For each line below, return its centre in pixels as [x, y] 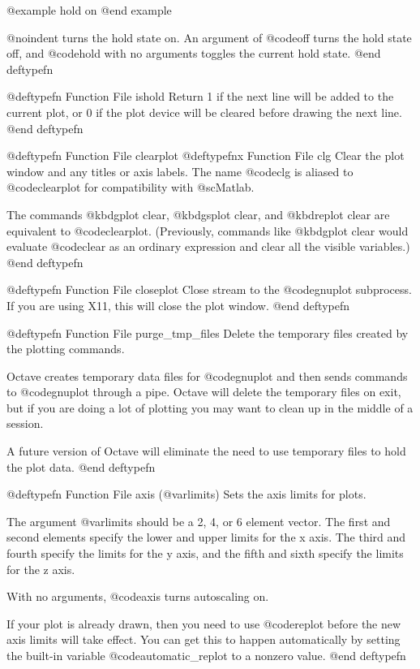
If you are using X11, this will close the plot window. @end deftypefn [178, 305]
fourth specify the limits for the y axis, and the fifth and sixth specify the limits [205, 553]
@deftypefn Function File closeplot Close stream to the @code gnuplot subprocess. [209, 289]
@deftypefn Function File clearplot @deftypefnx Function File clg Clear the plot [206, 155]
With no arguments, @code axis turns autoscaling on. [138, 596]
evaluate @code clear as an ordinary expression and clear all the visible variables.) [208, 246]
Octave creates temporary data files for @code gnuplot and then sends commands [207, 376]
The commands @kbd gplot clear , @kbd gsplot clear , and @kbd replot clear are [198, 214]
